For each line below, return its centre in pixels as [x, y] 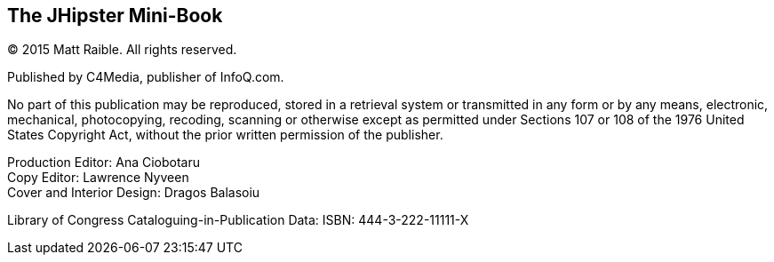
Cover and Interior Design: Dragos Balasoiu [134, 193]
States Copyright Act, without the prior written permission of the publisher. [225, 135]
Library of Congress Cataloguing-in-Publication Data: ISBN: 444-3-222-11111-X [238, 220]
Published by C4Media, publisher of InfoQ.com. [146, 77]
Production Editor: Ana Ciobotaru [104, 163]
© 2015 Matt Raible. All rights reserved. [122, 50]
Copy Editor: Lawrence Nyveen [98, 178]
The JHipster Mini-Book [115, 16]
